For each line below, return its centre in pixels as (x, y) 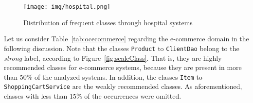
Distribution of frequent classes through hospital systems (108, 22)
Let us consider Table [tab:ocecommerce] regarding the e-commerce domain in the (126, 39)
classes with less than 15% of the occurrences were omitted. (93, 96)
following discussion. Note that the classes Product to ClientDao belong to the (122, 48)
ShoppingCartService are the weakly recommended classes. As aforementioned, (123, 86)
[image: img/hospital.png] (67, 7)
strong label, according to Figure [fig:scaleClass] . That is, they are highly (113, 58)
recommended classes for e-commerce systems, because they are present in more (123, 67)
